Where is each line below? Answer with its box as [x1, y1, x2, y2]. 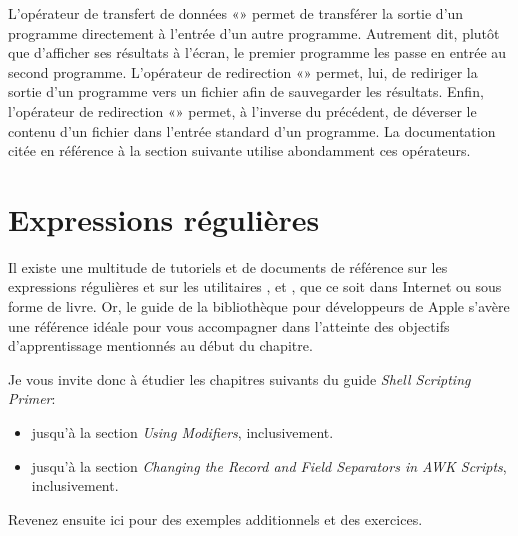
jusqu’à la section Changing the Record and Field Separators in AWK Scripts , [31, 455, 507, 476]
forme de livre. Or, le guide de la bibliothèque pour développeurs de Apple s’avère [8, 296, 510, 317]
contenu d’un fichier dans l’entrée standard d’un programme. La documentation [8, 120, 496, 141]
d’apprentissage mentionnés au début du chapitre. [8, 335, 313, 356]
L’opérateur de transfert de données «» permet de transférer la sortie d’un [8, 3, 464, 23]
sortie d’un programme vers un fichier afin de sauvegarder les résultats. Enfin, [8, 81, 484, 102]
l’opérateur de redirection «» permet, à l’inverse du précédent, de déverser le [8, 100, 477, 121]
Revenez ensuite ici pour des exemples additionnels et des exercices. [8, 508, 423, 529]
